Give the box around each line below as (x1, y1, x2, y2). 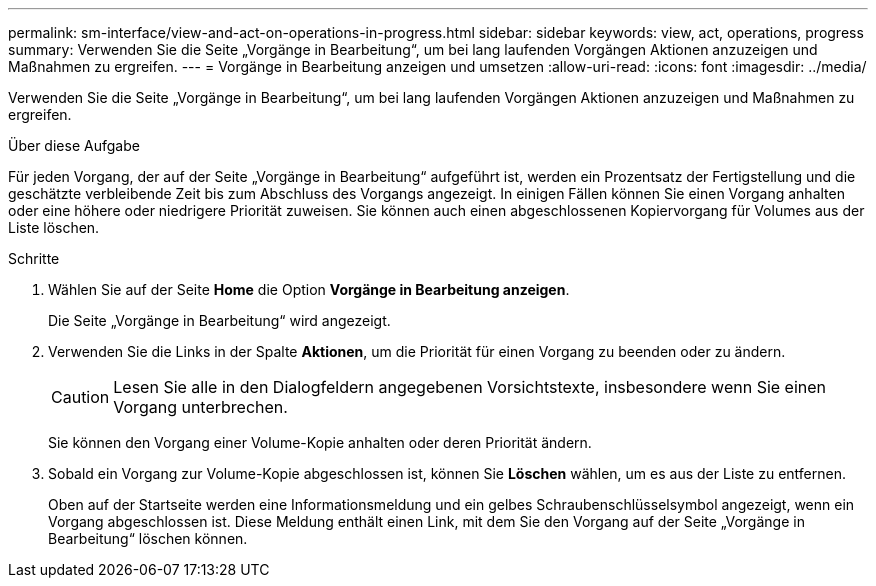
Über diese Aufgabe (8, 137, 140, 154)
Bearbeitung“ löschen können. (48, 530, 248, 547)
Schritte (8, 250, 60, 267)
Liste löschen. (8, 219, 100, 236)
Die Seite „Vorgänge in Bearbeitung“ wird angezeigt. (48, 312, 391, 329)
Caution (51, 387, 110, 407)
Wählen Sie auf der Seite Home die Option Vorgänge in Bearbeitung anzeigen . (48, 281, 570, 298)
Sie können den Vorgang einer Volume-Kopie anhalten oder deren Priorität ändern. (48, 434, 592, 451)
